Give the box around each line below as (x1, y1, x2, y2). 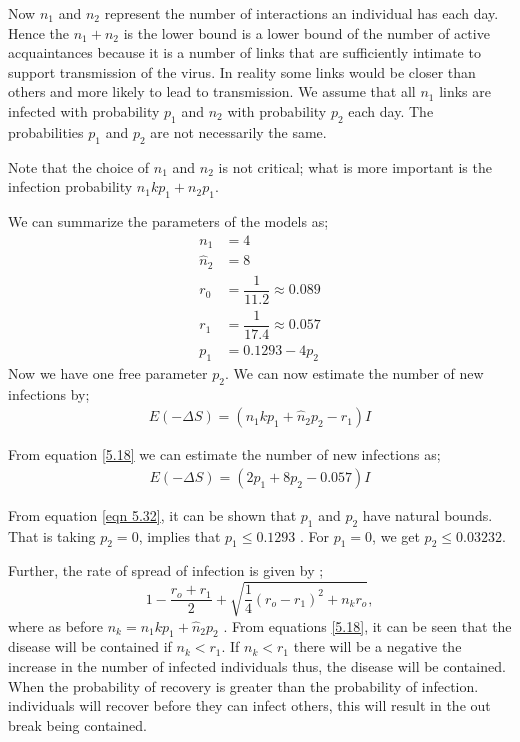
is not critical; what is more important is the (218, 156, 492, 177)
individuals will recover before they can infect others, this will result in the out (8, 695, 491, 716)
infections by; (8, 383, 90, 404)
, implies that (138, 525, 221, 546)
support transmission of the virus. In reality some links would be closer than (8, 61, 476, 82)
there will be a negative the (293, 636, 462, 657)
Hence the (8, 22, 70, 43)
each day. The (348, 100, 434, 121)
